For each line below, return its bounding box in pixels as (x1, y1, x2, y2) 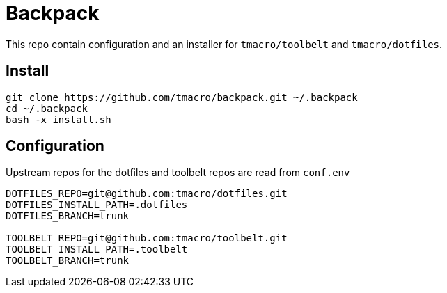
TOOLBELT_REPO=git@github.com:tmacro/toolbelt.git (6, 232, 288, 244)
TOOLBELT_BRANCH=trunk (6, 255, 130, 267)
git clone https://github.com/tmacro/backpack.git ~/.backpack (6, 91, 358, 103)
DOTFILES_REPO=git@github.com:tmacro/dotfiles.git (6, 188, 288, 200)
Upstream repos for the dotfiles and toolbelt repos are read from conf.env (6, 166, 350, 179)
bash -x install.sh (6, 113, 111, 125)
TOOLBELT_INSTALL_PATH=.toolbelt (6, 244, 188, 255)
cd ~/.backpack (6, 102, 88, 114)
